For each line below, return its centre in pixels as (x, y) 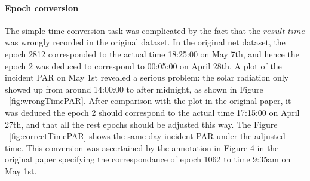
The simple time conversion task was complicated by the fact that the (133, 30)
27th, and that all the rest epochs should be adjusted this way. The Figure (141, 124)
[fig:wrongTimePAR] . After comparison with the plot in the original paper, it (150, 101)
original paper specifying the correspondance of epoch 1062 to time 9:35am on (148, 159)
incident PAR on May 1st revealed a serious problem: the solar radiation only (147, 77)
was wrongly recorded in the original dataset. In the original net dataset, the (145, 42)
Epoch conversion (42, 7)
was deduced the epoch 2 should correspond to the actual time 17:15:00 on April (152, 112)
